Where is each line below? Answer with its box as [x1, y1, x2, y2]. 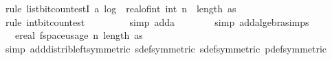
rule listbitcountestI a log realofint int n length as [5, 1, 236, 15]
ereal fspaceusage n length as [14, 28, 143, 42]
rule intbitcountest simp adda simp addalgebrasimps [5, 14, 309, 29]
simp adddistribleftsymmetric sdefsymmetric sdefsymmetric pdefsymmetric [5, 41, 327, 55]
